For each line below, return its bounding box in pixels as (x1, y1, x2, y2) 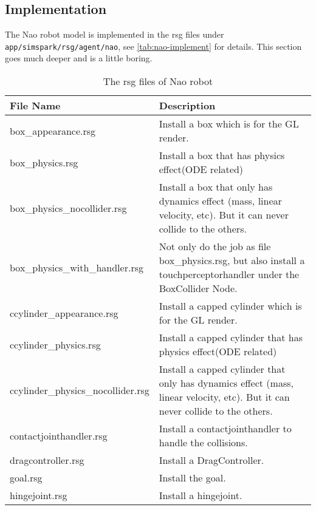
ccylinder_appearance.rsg (10, 305, 118, 320)
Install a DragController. (159, 453, 264, 467)
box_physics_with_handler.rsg (10, 260, 143, 274)
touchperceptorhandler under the (159, 267, 300, 282)
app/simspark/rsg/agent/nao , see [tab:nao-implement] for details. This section (5, 39, 302, 52)
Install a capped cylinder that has (159, 330, 303, 345)
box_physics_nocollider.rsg (10, 200, 127, 215)
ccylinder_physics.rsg (10, 337, 101, 352)
